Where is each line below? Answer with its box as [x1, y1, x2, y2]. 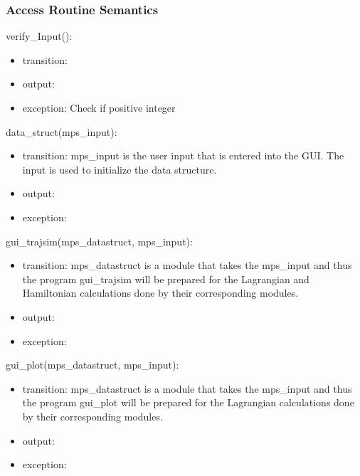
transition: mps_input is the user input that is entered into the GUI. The [22, 148, 344, 163]
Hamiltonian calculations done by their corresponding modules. [22, 285, 299, 300]
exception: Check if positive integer [22, 100, 176, 115]
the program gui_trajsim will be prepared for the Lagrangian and [22, 271, 309, 286]
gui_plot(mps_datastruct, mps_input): [6, 357, 179, 372]
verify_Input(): [6, 28, 73, 43]
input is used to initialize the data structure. [22, 162, 217, 176]
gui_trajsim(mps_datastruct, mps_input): [6, 233, 193, 248]
